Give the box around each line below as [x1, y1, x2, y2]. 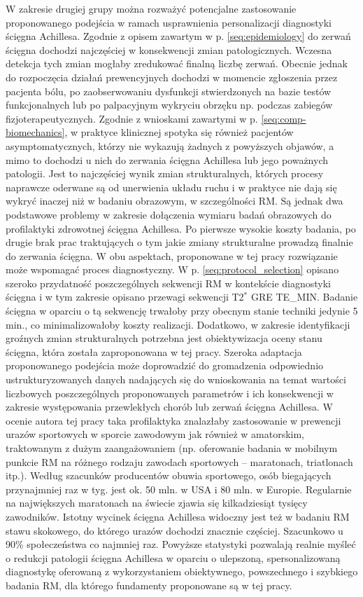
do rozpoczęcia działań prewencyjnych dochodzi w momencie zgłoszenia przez [6, 69, 338, 84]
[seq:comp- [261, 111, 306, 125]
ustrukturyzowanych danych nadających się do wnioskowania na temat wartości [6, 372, 346, 387]
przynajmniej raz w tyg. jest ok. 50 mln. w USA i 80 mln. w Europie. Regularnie [6, 481, 352, 496]
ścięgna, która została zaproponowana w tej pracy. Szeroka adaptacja [6, 344, 302, 359]
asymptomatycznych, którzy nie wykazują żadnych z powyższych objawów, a [6, 138, 334, 153]
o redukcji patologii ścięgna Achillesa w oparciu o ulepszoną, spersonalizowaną [6, 550, 341, 565]
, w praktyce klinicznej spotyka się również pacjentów [64, 125, 294, 139]
